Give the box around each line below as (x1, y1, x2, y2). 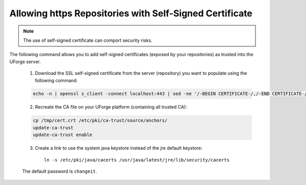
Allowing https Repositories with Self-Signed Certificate (9, 8, 252, 19)
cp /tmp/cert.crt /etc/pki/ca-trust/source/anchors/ (33, 118, 168, 123)
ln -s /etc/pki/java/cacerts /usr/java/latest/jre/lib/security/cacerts (44, 157, 229, 163)
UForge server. (9, 59, 41, 65)
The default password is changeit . (22, 168, 97, 174)
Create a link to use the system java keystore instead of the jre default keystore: (35, 145, 202, 151)
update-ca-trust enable (33, 132, 93, 138)
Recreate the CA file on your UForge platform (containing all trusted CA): (35, 104, 187, 110)
